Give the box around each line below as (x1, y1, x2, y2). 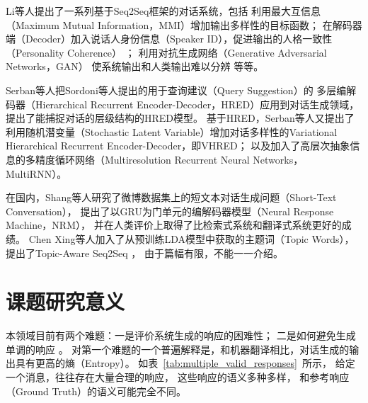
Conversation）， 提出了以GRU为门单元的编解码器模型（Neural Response (6, 203, 334, 218)
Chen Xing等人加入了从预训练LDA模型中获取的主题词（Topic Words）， (28, 231, 355, 246)
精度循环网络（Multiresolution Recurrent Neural (35, 152, 250, 166)
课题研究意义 (6, 287, 125, 316)
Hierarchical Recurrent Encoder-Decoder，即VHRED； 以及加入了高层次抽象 (6, 138, 350, 153)
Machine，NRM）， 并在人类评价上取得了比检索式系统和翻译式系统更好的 (6, 217, 342, 232)
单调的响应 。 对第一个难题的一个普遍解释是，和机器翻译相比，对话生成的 (6, 341, 350, 356)
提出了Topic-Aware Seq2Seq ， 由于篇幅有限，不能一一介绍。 (6, 245, 284, 260)
